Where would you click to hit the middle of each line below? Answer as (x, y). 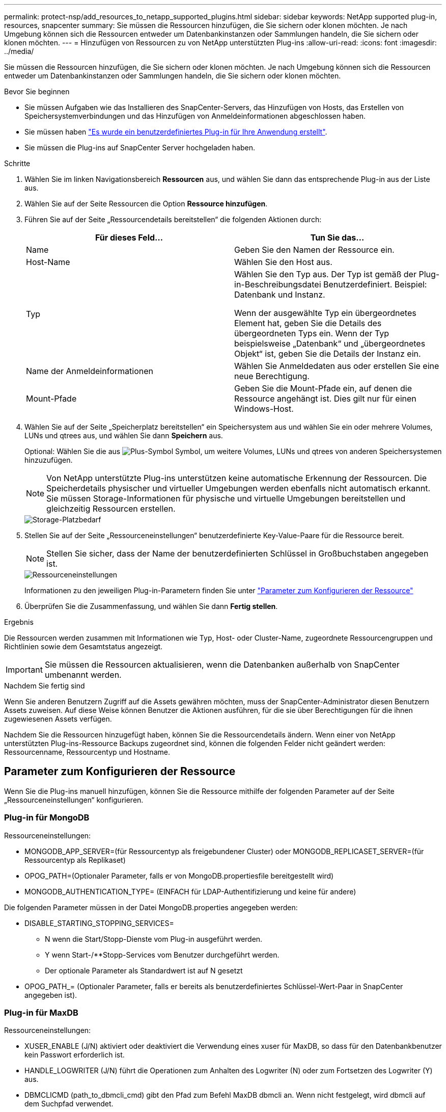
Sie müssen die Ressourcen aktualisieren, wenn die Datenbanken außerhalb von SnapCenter (222, 665)
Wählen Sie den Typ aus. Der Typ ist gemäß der (325, 274)
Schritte (17, 163)
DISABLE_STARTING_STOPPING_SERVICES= (99, 923)
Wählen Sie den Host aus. (283, 262)
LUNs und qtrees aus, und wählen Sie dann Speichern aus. (124, 435)
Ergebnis (19, 622)
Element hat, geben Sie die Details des (308, 323)
